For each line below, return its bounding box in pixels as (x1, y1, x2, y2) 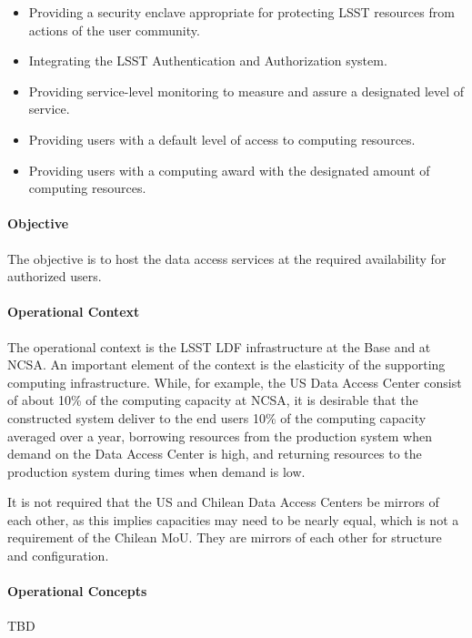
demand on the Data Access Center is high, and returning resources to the (7, 444, 422, 463)
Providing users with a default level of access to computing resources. (28, 129, 416, 148)
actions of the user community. (28, 20, 200, 39)
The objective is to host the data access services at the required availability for (7, 248, 447, 268)
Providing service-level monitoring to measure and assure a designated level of (28, 81, 465, 100)
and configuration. (7, 546, 109, 565)
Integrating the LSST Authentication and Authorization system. (28, 51, 387, 70)
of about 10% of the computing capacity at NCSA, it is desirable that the (7, 390, 418, 410)
